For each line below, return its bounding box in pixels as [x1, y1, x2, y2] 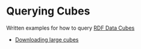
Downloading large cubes [14, 36, 79, 43]
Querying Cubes [6, 4, 90, 18]
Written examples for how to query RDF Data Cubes [6, 24, 135, 31]
